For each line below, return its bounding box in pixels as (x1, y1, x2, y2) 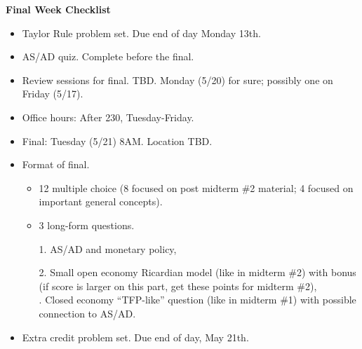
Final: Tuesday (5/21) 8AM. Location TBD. (22, 133, 213, 148)
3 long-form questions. (39, 217, 135, 232)
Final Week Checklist (6, 2, 111, 16)
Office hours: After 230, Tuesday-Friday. (22, 109, 194, 124)
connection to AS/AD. (39, 306, 136, 320)
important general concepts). (39, 194, 163, 209)
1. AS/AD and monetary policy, (39, 241, 177, 256)
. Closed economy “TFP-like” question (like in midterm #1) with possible (39, 292, 356, 307)
